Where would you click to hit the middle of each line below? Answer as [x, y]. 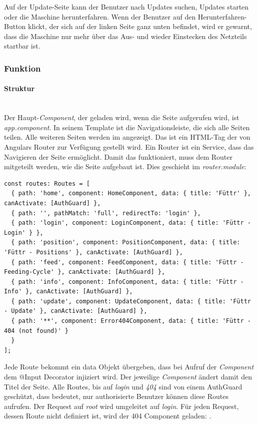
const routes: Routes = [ [47, 183]
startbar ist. [22, 46]
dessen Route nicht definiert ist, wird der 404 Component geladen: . [108, 416]
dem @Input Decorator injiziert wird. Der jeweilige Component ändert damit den [128, 377]
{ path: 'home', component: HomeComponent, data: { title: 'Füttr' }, [131, 193]
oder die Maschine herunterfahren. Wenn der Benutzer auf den [100, 16]
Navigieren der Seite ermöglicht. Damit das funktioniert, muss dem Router [118, 156]
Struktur [19, 88]
